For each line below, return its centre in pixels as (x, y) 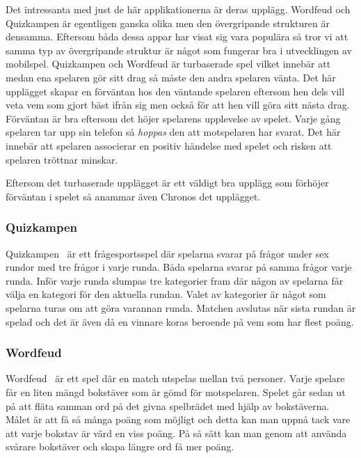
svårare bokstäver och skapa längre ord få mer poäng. (120, 447)
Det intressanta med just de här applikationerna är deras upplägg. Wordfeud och (178, 9)
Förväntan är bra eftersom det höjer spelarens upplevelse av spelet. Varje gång (173, 118)
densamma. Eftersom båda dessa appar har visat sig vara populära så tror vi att (177, 37)
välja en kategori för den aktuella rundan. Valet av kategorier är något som (166, 294)
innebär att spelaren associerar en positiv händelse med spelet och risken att (169, 145)
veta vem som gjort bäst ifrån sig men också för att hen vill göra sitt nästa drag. (178, 105)
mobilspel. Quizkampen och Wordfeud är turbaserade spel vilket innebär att (168, 64)
